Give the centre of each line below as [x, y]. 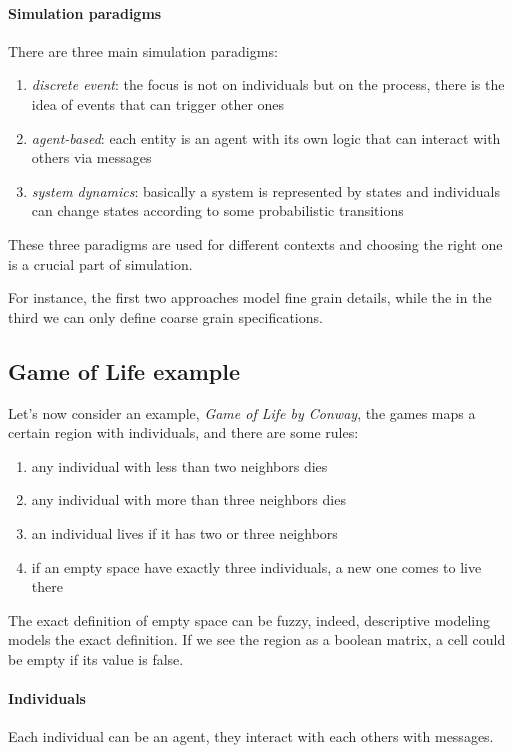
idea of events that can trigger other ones [158, 103]
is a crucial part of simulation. [100, 263]
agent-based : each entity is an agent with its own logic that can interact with [266, 137]
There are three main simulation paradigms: [143, 50]
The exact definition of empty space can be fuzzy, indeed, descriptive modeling [249, 619]
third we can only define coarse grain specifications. [165, 316]
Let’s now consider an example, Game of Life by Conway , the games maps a [242, 412]
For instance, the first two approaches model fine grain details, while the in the [250, 297]
